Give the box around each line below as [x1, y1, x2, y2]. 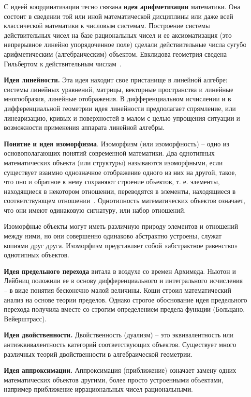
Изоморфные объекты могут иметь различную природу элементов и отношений [4, 221, 238, 231]
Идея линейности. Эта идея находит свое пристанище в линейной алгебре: [4, 75, 228, 85]
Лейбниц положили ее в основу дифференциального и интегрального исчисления [4, 275, 243, 286]
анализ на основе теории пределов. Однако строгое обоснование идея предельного [4, 294, 247, 304]
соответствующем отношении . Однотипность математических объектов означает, [4, 195, 245, 206]
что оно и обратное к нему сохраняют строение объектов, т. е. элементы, [4, 176, 220, 187]
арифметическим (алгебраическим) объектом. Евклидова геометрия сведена [4, 48, 227, 59]
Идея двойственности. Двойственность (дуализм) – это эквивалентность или [4, 330, 234, 340]
